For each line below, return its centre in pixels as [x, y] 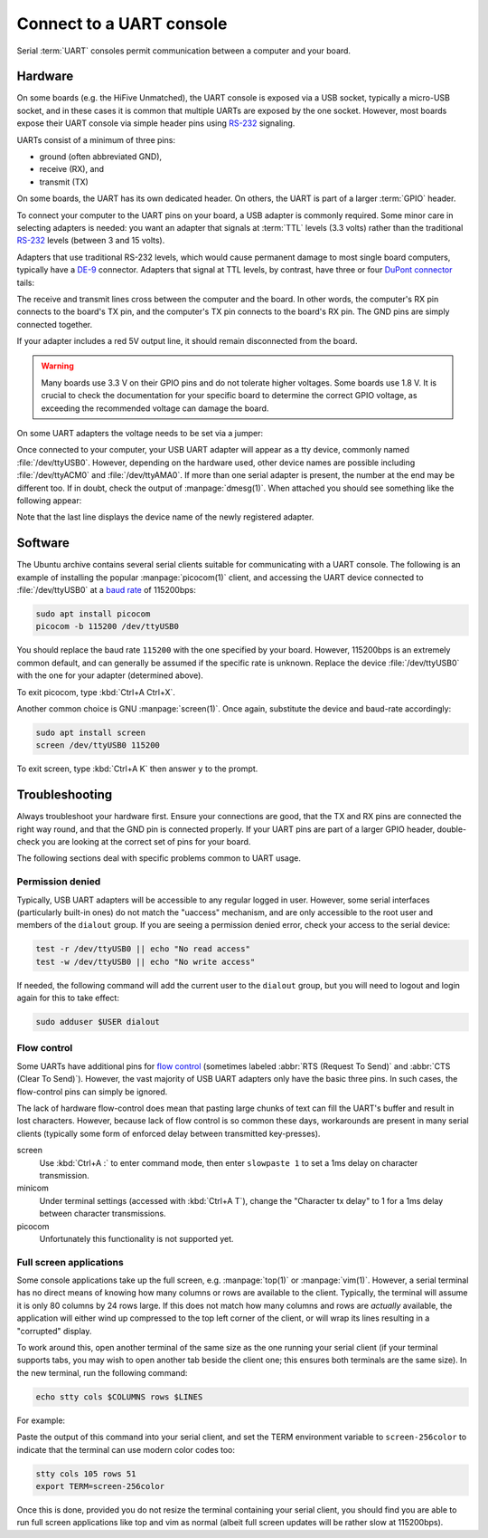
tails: [26, 282]
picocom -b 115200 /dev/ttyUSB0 [108, 626]
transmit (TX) [64, 182]
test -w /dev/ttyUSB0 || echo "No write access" [145, 961]
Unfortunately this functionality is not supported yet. [136, 1238]
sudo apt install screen [91, 732]
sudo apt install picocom [93, 614]
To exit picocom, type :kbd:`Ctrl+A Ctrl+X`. [96, 692]
